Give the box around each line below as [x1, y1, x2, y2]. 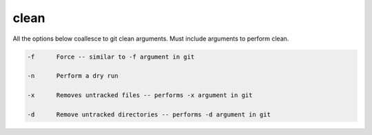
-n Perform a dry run [27, 72, 118, 80]
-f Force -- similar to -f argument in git [27, 52, 195, 61]
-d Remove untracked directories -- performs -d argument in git [27, 110, 271, 118]
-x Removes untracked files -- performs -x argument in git [27, 92, 253, 99]
